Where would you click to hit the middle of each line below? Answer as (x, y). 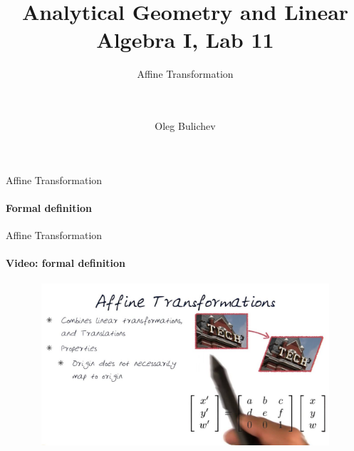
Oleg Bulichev (185, 126)
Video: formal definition (66, 263)
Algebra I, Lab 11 (185, 40)
